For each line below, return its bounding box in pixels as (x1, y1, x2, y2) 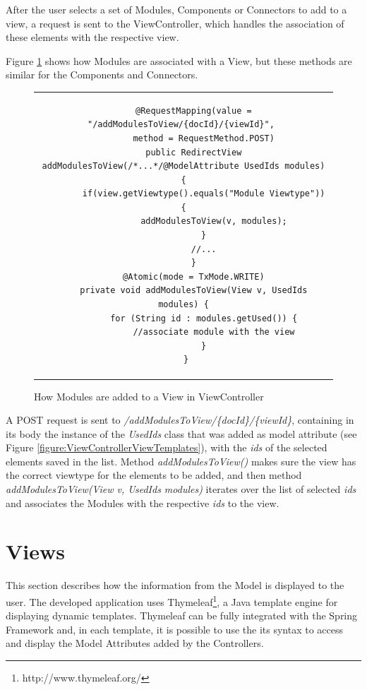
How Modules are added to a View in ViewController (34, 388, 264, 403)
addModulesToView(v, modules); (140, 216, 287, 227)
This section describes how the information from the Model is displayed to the (6, 578, 344, 593)
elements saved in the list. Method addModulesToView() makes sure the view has (6, 453, 356, 468)
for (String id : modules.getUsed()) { (110, 313, 298, 323)
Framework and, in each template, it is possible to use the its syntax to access (6, 621, 343, 636)
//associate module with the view (133, 327, 295, 338)
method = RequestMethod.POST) (133, 133, 275, 143)
